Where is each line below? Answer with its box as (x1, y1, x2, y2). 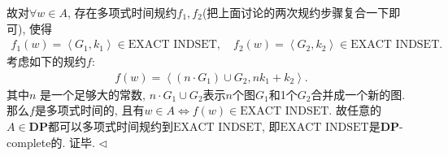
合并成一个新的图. (311, 85, 406, 102)
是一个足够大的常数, (40, 85, 146, 102)
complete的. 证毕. (7, 133, 95, 150)
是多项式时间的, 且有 (34, 102, 145, 119)
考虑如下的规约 (7, 53, 86, 70)
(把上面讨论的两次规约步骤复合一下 (202, 4, 389, 20)
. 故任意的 (328, 102, 381, 119)
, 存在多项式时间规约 (67, 4, 177, 20)
